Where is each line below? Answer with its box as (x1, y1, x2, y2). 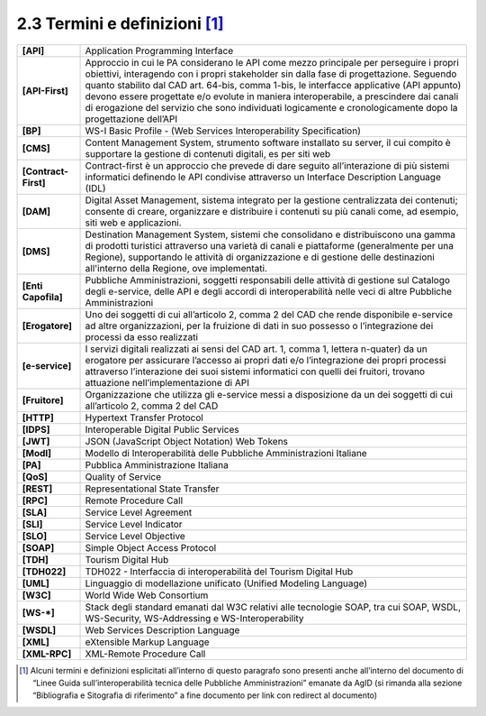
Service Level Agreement (85, 506, 193, 519)
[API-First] (22, 84, 69, 96)
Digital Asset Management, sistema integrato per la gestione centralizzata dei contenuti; (85, 194, 458, 207)
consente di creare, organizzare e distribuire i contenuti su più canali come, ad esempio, (85, 205, 459, 217)
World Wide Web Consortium (85, 589, 209, 601)
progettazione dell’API (85, 113, 178, 125)
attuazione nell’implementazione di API (85, 376, 250, 389)
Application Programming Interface (85, 44, 234, 57)
